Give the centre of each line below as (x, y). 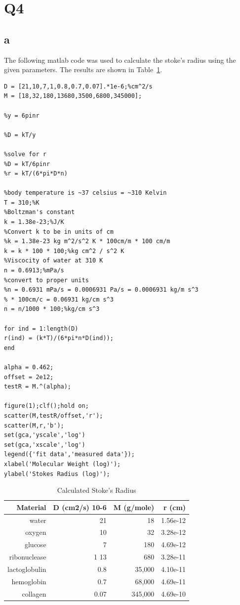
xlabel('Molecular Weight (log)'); (62, 464)
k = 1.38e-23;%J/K (34, 222)
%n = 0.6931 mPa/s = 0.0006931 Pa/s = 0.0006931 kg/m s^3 (101, 290)
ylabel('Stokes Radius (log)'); (57, 474)
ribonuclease (28, 557)
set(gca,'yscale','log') (45, 435)
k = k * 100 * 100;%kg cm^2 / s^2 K (64, 251)
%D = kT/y (20, 135)
